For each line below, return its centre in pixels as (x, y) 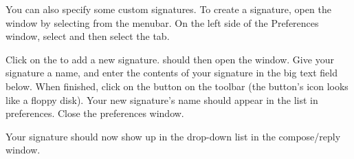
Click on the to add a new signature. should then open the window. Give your (170, 59)
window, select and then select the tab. (88, 36)
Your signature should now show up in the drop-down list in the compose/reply (173, 136)
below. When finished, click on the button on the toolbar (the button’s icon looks (177, 86)
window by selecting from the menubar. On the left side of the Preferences (162, 22)
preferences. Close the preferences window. (95, 113)
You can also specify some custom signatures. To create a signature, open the (168, 9)
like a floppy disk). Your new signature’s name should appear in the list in (162, 99)
